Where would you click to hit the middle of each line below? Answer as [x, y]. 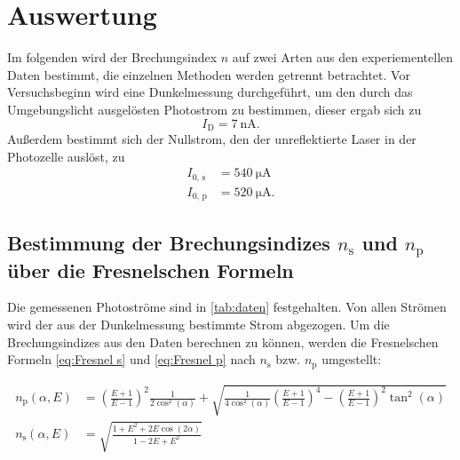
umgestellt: [352, 359]
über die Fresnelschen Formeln [151, 270]
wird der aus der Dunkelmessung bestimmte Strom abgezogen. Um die [198, 325]
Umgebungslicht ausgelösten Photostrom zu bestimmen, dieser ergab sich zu [214, 109]
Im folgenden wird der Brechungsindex [112, 57]
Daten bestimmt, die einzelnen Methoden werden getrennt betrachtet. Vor [209, 74]
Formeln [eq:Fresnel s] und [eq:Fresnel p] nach [131, 359]
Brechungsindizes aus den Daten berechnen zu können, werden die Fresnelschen [223, 341]
